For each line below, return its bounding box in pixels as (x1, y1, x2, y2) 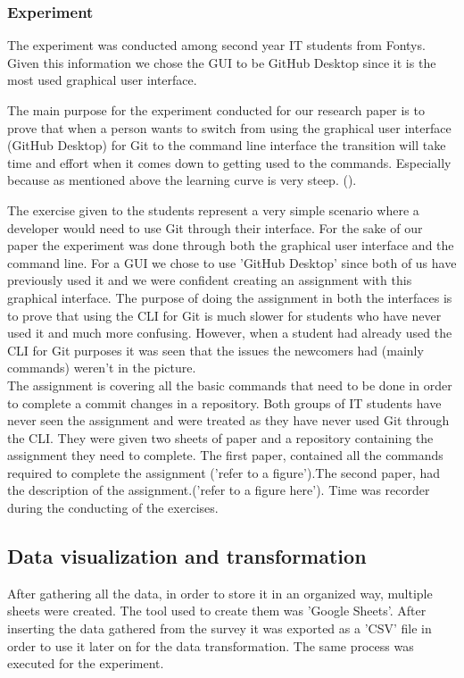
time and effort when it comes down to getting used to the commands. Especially (7, 153, 452, 172)
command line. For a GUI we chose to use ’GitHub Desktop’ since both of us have (7, 253, 457, 272)
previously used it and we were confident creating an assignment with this (7, 271, 412, 289)
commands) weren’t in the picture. (7, 358, 196, 377)
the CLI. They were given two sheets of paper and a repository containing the (7, 428, 434, 447)
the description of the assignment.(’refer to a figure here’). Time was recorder (7, 481, 430, 499)
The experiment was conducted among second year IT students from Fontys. (7, 36, 426, 54)
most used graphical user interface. (7, 71, 197, 89)
